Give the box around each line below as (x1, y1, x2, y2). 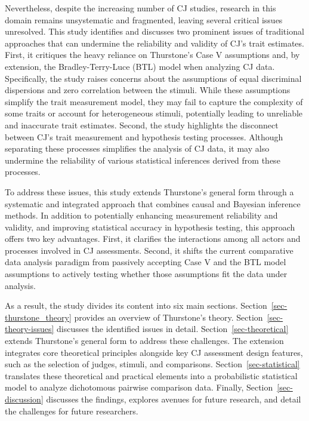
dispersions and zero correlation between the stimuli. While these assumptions (5, 84, 291, 96)
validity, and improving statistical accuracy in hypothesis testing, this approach (5, 220, 295, 233)
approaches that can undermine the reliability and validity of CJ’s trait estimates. (5, 36, 304, 49)
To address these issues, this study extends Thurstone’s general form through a (5, 185, 294, 198)
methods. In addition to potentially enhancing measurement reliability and (5, 209, 278, 222)
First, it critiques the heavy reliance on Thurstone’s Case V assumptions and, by (5, 48, 300, 61)
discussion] (5, 393, 44, 405)
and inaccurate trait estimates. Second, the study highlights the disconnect (5, 118, 279, 131)
